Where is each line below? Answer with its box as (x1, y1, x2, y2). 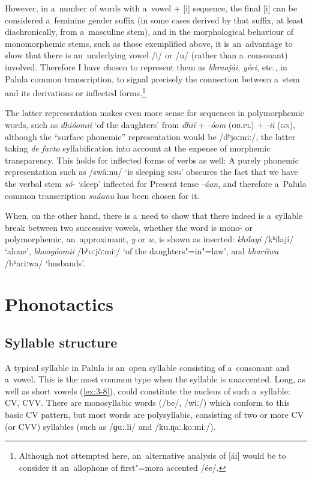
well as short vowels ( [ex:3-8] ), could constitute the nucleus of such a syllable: (5, 384, 290, 397)
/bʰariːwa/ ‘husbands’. (5, 256, 86, 269)
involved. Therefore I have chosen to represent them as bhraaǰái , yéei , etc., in (5, 60, 287, 73)
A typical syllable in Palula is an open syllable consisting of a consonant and (5, 361, 289, 373)
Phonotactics (5, 292, 113, 316)
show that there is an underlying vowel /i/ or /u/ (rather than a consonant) (5, 49, 288, 61)
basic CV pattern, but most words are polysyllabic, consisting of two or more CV (5, 408, 304, 421)
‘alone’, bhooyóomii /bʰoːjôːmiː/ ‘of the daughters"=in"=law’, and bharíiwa (5, 244, 279, 257)
